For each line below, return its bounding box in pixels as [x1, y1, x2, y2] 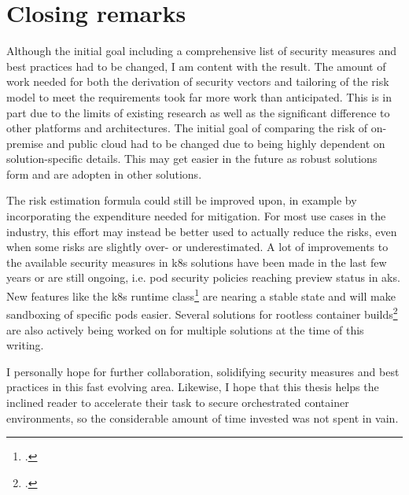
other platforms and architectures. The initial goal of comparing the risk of [6, 120, 367, 136]
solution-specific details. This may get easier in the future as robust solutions [6, 150, 378, 167]
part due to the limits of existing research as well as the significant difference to [6, 104, 390, 120]
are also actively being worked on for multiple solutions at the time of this [6, 321, 364, 338]
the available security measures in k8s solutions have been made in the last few [6, 253, 387, 270]
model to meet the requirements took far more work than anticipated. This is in [6, 88, 392, 105]
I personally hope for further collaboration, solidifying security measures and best [6, 363, 400, 379]
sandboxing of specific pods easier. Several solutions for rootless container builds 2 [6, 304, 398, 322]
